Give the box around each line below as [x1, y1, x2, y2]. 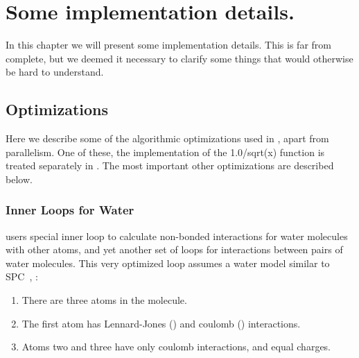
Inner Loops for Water [6, 201, 134, 219]
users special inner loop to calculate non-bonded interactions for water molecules [6, 228, 348, 243]
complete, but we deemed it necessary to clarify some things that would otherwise [6, 51, 353, 65]
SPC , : [6, 269, 38, 284]
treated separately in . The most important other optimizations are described [6, 158, 334, 173]
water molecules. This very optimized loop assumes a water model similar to [6, 255, 330, 270]
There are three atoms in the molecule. [21, 293, 187, 307]
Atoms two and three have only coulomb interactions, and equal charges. [21, 339, 331, 354]
